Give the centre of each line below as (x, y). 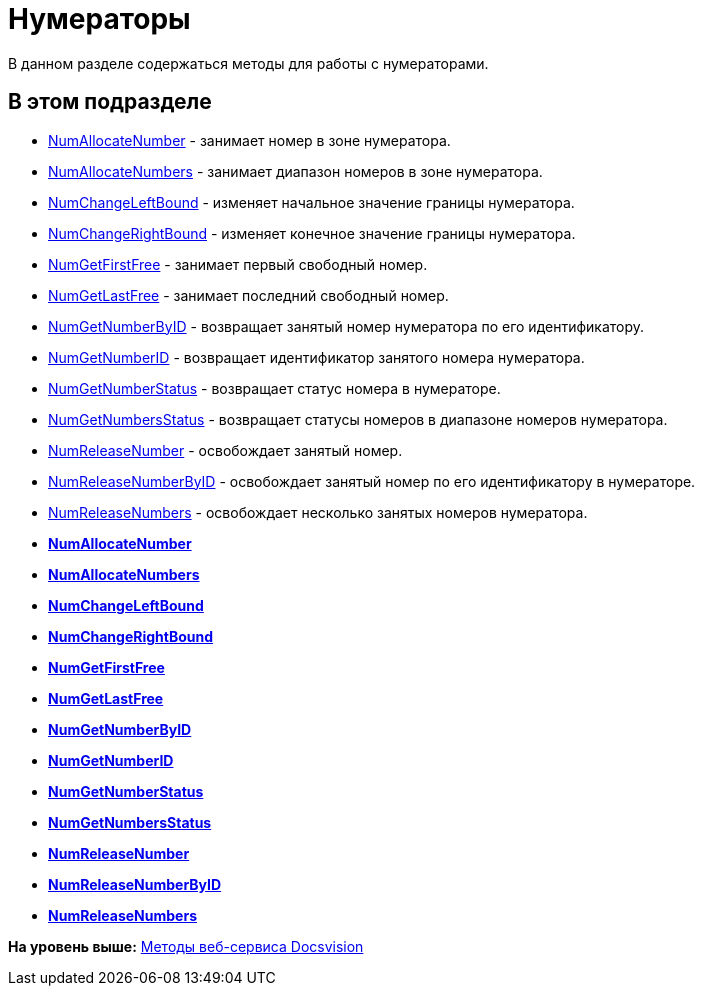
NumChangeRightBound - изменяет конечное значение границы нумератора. (312, 233)
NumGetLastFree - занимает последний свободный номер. (248, 295)
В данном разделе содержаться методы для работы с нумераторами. (248, 63)
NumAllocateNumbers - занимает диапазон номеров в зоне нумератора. (295, 171)
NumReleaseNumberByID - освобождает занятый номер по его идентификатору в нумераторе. (372, 481)
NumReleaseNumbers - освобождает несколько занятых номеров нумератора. (318, 512)
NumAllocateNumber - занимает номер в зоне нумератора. (249, 140)
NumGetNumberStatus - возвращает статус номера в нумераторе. (274, 388)
